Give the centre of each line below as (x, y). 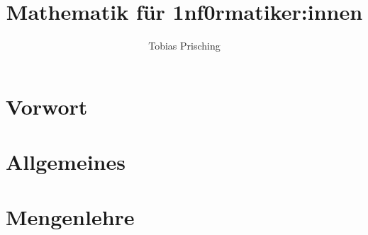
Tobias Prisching (184, 46)
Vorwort (47, 106)
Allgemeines (66, 162)
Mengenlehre (70, 217)
